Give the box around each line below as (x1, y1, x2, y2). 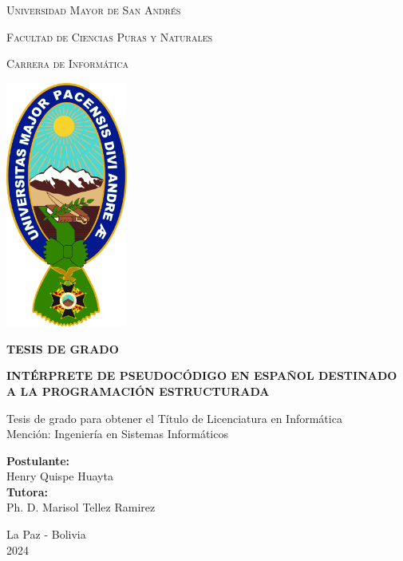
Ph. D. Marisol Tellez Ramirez (6, 499, 156, 516)
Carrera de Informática (6, 55, 129, 72)
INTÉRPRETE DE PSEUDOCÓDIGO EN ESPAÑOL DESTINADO (6, 367, 397, 384)
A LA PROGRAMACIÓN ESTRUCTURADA (6, 382, 270, 399)
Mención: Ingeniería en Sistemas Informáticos (6, 425, 228, 442)
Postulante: (6, 452, 70, 468)
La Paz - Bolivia (6, 526, 86, 543)
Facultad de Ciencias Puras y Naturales (6, 28, 213, 45)
